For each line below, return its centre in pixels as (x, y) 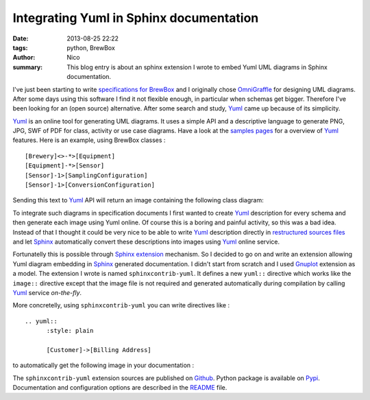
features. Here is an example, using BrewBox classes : (89, 140)
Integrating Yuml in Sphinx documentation (136, 18)
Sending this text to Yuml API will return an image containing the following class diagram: (138, 200)
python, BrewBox (91, 47)
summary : (28, 67)
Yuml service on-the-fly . (47, 292)
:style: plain (70, 331)
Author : (24, 58)
